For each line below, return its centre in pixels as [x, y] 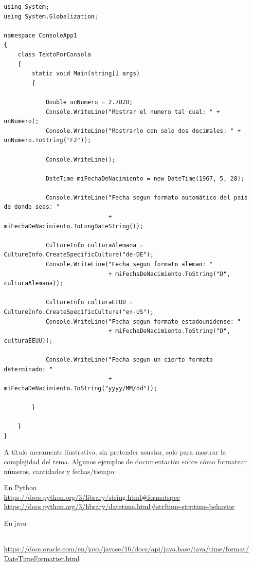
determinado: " [28, 369]
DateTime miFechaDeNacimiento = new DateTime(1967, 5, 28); [145, 178]
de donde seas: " [32, 207]
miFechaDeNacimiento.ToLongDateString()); [74, 226]
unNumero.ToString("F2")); [47, 140]
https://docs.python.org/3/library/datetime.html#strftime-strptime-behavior [119, 506]
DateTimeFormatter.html [42, 558]
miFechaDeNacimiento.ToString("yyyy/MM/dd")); [81, 388]
